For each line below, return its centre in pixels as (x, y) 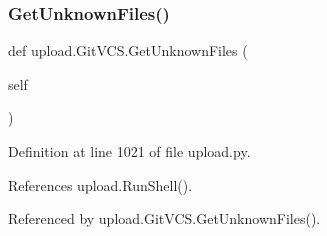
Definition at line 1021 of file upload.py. (129, 151)
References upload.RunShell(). (100, 184)
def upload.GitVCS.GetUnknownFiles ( (128, 50)
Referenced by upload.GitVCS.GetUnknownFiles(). (164, 218)
